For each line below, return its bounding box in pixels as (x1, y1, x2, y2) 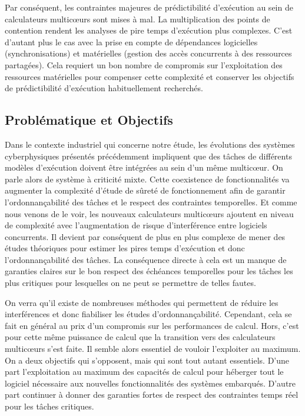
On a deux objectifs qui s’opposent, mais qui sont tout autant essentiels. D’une (5, 354, 290, 366)
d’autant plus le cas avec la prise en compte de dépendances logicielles (5, 35, 258, 48)
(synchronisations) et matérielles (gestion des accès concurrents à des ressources (5, 47, 292, 59)
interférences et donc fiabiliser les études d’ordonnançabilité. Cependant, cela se (5, 308, 292, 320)
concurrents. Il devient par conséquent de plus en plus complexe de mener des (5, 230, 286, 242)
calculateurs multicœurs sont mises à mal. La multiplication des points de (5, 12, 270, 25)
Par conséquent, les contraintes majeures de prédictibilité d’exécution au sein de (5, 1, 293, 13)
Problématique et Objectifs (5, 111, 173, 129)
